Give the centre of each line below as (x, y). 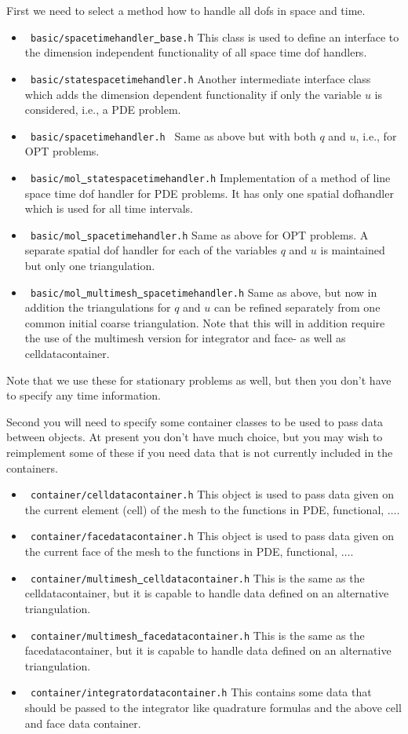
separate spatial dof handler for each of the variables (151, 250)
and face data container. (83, 723)
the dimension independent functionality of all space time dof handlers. (196, 52)
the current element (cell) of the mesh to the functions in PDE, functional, (204, 509)
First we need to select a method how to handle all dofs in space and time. (186, 10)
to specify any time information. (84, 395)
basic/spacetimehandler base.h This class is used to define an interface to (215, 37)
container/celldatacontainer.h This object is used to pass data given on (212, 494)
